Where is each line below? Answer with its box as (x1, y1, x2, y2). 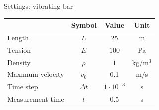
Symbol (71, 20, 97, 30)
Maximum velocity (7, 69, 64, 79)
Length (7, 32, 29, 42)
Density (7, 57, 31, 67)
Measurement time (7, 94, 64, 104)
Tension (7, 44, 31, 55)
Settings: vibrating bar (4, 1, 73, 11)
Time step (7, 81, 38, 92)
